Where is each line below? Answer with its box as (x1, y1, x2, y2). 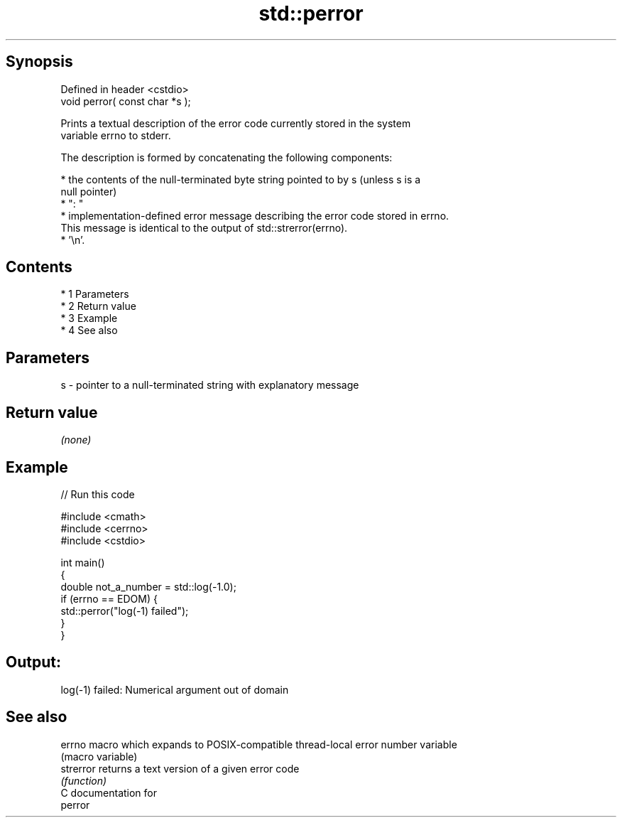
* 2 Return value (60, 300, 136, 313)
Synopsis (6, 53, 73, 71)
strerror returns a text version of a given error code (60, 762, 300, 775)
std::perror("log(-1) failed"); (60, 604, 189, 617)
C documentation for (60, 786, 158, 799)
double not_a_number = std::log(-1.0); (60, 580, 236, 593)
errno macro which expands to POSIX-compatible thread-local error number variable (60, 738, 457, 751)
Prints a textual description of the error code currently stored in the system (60, 117, 411, 129)
